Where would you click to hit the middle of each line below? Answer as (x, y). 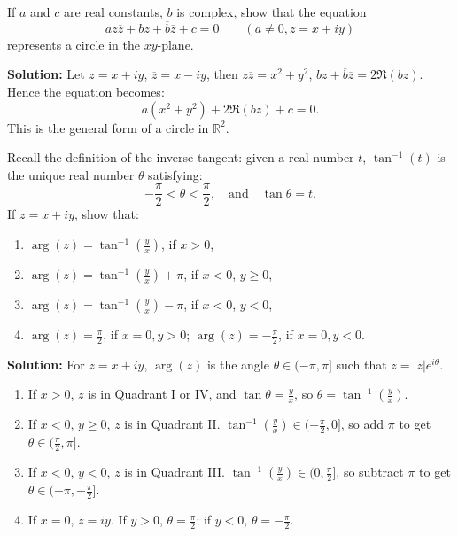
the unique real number (71, 174)
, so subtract (370, 472)
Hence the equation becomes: (86, 91)
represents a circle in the (74, 44)
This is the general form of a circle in (108, 127)
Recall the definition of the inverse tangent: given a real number (181, 157)
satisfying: (175, 174)
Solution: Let (46, 74)
